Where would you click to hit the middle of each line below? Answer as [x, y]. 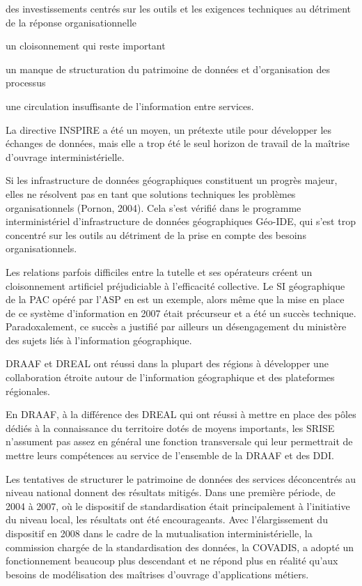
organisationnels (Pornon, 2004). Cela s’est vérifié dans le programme [154, 207]
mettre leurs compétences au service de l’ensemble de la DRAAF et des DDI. [170, 455]
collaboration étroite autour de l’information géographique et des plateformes [170, 377]
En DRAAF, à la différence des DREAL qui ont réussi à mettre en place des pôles [181, 414]
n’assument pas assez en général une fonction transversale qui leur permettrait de [179, 441]
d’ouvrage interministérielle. [65, 156]
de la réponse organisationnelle [71, 22]
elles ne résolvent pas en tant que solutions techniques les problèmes [151, 193]
